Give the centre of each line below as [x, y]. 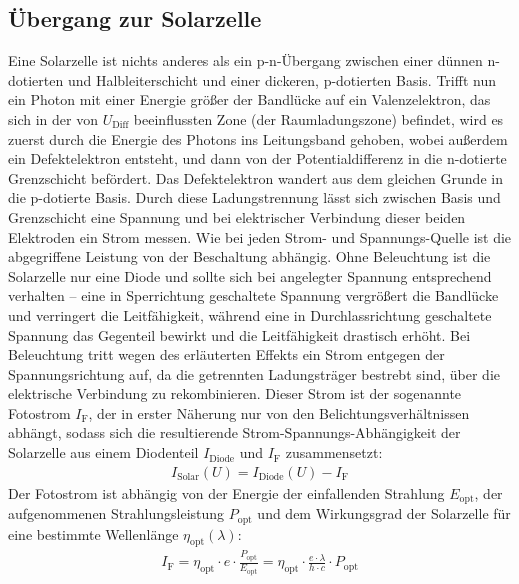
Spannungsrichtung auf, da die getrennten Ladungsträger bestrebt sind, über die [254, 373]
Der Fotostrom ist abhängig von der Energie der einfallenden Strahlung [226, 492]
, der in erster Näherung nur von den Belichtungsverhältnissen [279, 412]
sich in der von [53, 118]
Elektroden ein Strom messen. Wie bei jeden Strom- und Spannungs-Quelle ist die [260, 236]
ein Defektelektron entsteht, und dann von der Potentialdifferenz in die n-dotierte [257, 158]
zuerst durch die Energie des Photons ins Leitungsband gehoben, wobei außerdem [258, 138]
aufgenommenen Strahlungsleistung [116, 513]
